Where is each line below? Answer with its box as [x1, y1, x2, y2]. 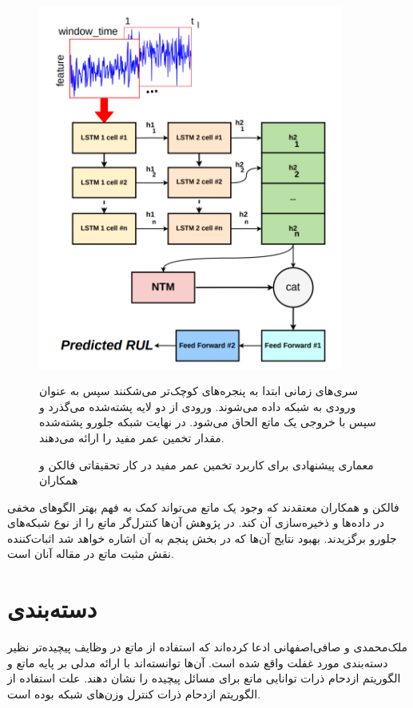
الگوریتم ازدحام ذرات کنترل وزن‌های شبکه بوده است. [7, 685, 261, 702]
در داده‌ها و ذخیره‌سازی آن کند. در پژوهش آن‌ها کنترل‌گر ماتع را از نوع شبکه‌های [7, 514, 385, 531]
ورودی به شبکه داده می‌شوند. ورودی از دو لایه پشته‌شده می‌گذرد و [39, 398, 356, 414]
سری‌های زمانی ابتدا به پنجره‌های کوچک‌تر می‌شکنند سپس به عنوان [39, 382, 358, 399]
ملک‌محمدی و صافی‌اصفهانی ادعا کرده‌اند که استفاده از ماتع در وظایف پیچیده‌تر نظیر [7, 639, 408, 655]
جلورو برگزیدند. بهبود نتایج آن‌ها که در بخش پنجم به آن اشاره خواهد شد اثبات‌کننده [7, 529, 397, 546]
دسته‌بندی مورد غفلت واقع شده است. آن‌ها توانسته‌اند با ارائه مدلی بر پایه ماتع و [7, 654, 388, 670]
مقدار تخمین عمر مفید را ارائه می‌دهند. [39, 429, 224, 445]
